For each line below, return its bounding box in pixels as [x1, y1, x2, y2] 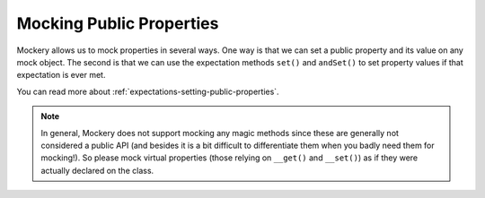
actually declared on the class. [40, 165, 154, 176]
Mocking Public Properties [16, 13, 219, 33]
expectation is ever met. [16, 70, 106, 81]
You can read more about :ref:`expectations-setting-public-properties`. [16, 86, 279, 97]
